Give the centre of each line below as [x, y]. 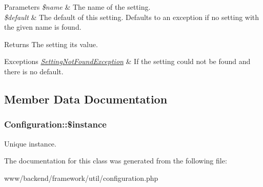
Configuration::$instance [55, 124]
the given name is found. [43, 27]
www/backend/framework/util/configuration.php [81, 178]
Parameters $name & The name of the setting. [77, 7]
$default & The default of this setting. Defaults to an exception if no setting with [132, 17]
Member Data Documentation [86, 99]
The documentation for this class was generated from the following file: [116, 161]
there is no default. [34, 71]
